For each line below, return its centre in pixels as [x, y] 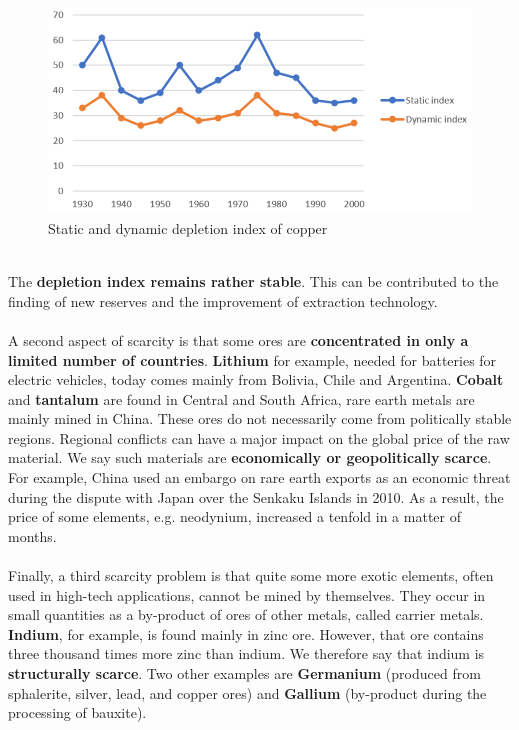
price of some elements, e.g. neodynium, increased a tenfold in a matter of [234, 516]
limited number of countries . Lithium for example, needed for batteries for [252, 359]
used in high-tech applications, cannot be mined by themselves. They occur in [247, 594]
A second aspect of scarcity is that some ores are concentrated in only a [238, 339]
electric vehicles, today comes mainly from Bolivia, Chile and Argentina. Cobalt [256, 379]
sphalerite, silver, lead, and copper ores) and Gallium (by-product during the [247, 692]
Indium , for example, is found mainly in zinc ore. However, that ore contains [246, 633]
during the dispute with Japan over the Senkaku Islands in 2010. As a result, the [256, 496]
